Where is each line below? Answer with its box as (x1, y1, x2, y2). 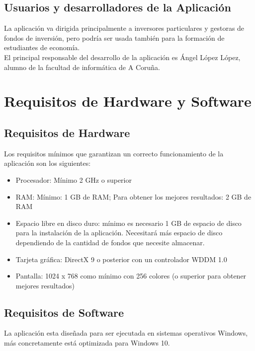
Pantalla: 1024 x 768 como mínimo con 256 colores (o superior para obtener (15, 271, 247, 281)
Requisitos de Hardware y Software (4, 91, 252, 111)
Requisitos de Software (4, 304, 124, 320)
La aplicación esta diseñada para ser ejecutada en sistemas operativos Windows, (4, 328, 248, 338)
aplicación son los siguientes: (4, 158, 91, 168)
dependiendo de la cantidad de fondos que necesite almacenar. (15, 237, 205, 247)
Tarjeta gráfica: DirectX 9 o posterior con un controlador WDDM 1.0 (15, 254, 227, 264)
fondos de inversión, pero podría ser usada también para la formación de (4, 32, 225, 43)
